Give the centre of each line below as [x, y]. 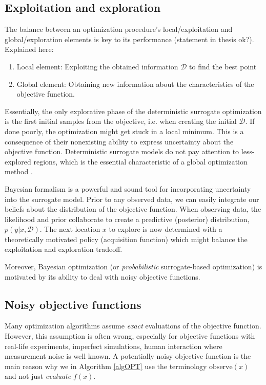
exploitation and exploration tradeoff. [64, 249]
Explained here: [29, 49]
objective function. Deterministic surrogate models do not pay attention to [122, 151]
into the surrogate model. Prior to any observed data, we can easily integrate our [132, 199]
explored [18, 161]
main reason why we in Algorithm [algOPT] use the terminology [106, 366]
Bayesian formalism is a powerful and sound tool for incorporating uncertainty [128, 188]
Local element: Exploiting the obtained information [97, 66]
